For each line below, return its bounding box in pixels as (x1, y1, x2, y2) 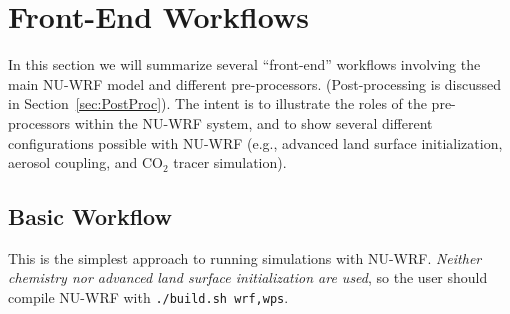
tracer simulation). (173, 152, 287, 173)
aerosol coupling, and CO (8, 152, 163, 173)
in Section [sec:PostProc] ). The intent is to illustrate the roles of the (8, 93, 427, 114)
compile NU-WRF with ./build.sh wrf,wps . (8, 287, 289, 308)
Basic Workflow (8, 201, 172, 232)
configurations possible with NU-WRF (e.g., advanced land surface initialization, (8, 132, 503, 153)
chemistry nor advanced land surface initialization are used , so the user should (8, 267, 488, 288)
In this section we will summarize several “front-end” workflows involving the (8, 54, 481, 75)
